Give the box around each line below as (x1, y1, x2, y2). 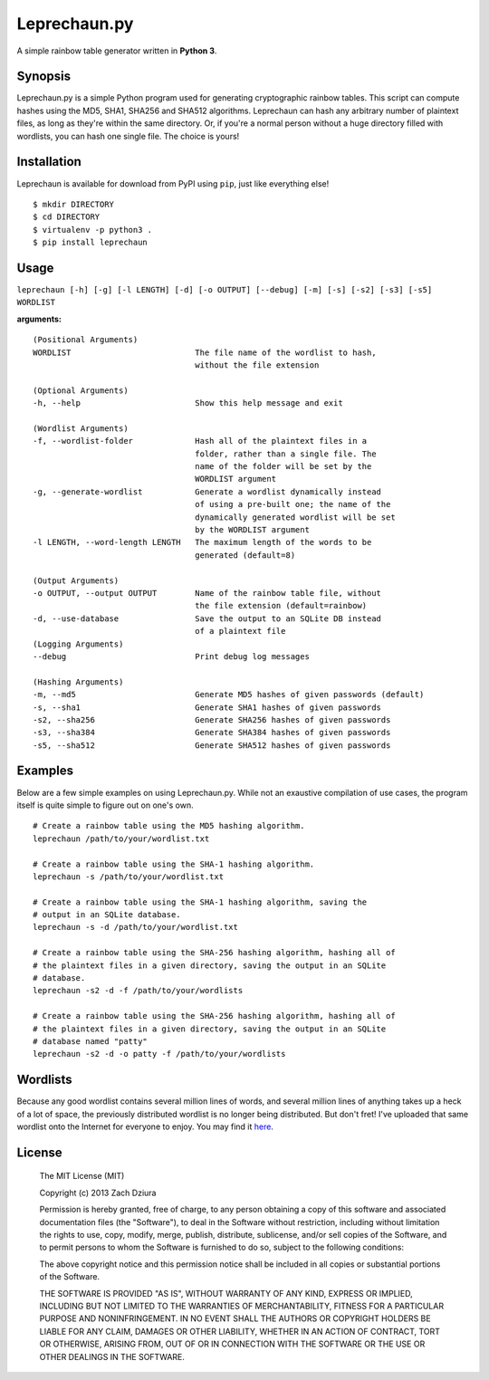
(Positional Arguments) (33, 335, 139, 345)
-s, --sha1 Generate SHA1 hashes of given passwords (33, 702, 382, 713)
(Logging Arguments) (33, 638, 124, 649)
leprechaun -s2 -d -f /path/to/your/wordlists (33, 985, 244, 996)
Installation (16, 154, 81, 169)
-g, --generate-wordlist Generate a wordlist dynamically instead (33, 486, 382, 497)
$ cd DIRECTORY (33, 212, 101, 222)
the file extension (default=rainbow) (195, 600, 368, 611)
